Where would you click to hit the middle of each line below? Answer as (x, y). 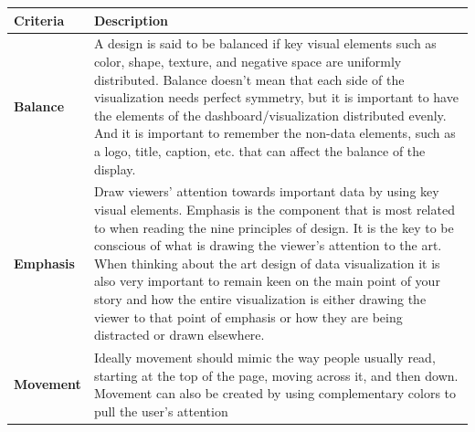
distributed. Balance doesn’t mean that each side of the (249, 79)
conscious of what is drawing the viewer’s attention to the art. (268, 245)
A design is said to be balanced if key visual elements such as (265, 43)
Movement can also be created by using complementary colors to (275, 393)
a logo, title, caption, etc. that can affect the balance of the (259, 150)
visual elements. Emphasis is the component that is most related (274, 209)
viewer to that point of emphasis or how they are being (248, 316)
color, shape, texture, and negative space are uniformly (248, 61)
